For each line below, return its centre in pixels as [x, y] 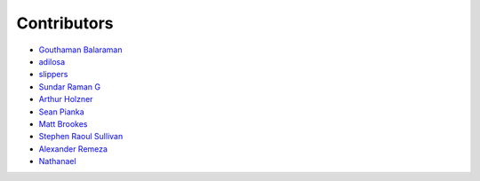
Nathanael [57, 161]
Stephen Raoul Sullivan [81, 137]
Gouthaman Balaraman [80, 50]
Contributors [65, 23]
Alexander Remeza [73, 149]
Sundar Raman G [70, 87]
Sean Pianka [61, 112]
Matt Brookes [63, 123]
